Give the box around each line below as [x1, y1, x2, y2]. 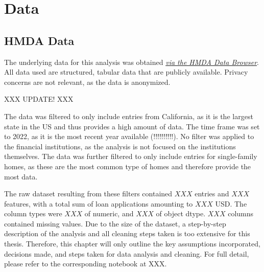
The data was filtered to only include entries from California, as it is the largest [4, 110, 253, 121]
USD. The [215, 198, 247, 209]
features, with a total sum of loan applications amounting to [4, 198, 193, 209]
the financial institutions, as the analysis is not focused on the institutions [4, 141, 236, 151]
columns [228, 208, 254, 219]
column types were [4, 208, 62, 219]
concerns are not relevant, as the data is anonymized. [4, 76, 171, 87]
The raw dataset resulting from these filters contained [4, 188, 173, 199]
